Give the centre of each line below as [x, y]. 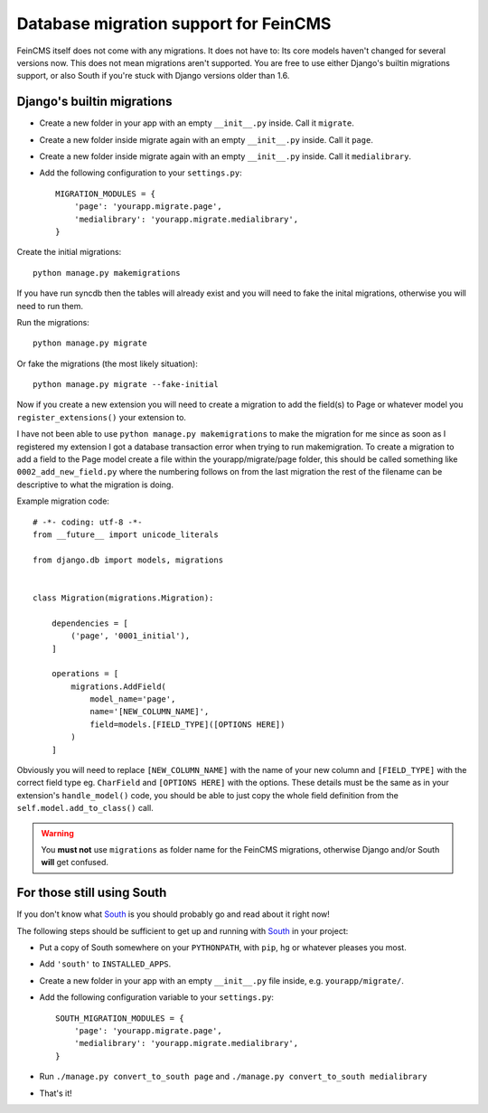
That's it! [56, 1093]
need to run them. [50, 306]
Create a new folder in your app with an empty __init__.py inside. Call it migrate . [197, 123]
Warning [57, 833]
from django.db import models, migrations [128, 560]
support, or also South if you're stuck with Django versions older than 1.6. [153, 76]
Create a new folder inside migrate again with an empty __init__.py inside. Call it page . [206, 139]
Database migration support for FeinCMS [174, 24]
